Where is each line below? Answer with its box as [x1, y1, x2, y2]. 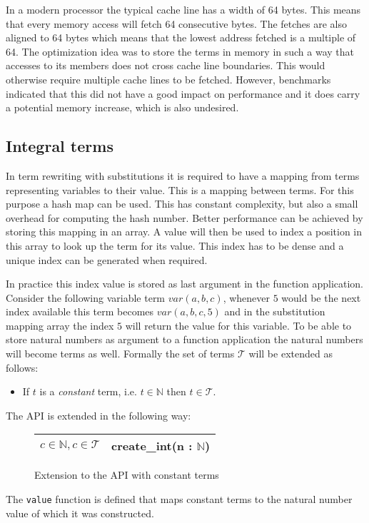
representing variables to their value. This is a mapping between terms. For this [6, 182, 354, 197]
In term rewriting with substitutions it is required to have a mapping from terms [6, 168, 360, 183]
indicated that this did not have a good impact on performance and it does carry [6, 86, 360, 101]
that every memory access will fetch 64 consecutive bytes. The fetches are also [6, 16, 348, 31]
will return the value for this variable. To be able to [125, 318, 352, 332]
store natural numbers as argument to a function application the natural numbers [6, 332, 363, 347]
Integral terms [6, 135, 113, 157]
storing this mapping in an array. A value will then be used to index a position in [6, 224, 363, 239]
